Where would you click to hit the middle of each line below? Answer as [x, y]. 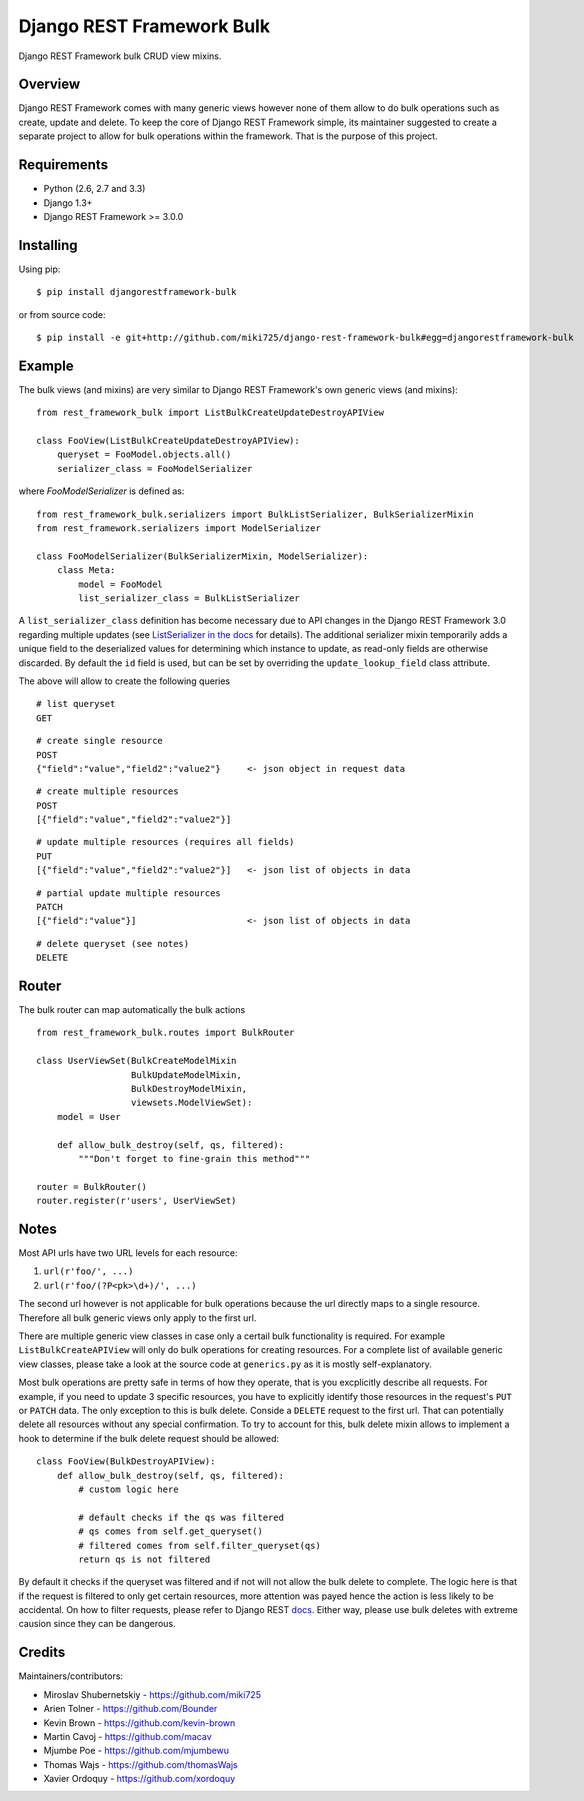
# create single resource [100, 741]
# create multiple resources [107, 791]
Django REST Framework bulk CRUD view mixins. [120, 56]
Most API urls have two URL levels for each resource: [128, 1253]
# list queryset [76, 704]
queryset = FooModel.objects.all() [144, 454]
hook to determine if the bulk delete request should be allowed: [149, 1438]
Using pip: [39, 269]
